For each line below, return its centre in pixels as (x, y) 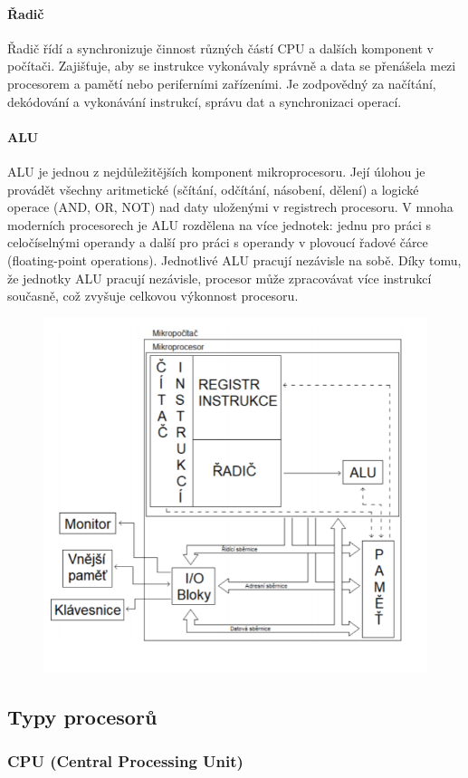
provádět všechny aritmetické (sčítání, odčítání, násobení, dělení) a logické (213, 189)
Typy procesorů (82, 717)
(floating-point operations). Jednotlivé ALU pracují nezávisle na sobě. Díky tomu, (234, 259)
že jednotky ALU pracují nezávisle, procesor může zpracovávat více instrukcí (220, 278)
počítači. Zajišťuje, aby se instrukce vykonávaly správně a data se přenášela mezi (232, 66)
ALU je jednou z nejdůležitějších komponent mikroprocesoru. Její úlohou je (216, 171)
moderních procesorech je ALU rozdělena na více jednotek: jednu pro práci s (220, 224)
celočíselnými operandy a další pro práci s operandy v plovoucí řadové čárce (218, 242)
